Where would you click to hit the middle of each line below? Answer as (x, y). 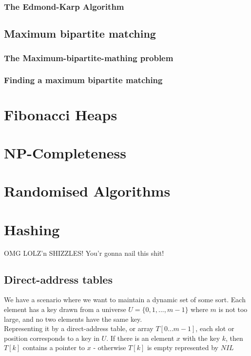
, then (234, 338)
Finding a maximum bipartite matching (83, 80)
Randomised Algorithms (87, 191)
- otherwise (110, 347)
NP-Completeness (65, 152)
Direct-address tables (58, 279)
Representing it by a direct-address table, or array (79, 328)
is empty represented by (183, 347)
